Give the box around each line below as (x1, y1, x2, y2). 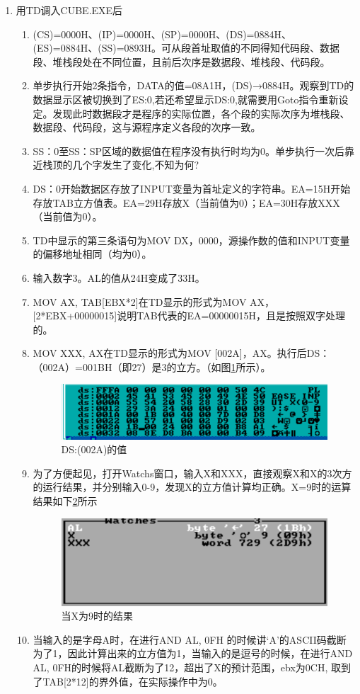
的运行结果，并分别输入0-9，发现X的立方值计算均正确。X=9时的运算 (33, 479, 352, 494)
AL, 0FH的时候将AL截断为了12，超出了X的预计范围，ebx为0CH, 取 (33, 659, 341, 674)
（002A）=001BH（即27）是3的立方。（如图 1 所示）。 (33, 359, 271, 374)
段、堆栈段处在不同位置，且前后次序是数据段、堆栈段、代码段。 (33, 54, 330, 69)
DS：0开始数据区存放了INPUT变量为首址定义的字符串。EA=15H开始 (33, 181, 351, 195)
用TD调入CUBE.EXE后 (16, 3, 123, 17)
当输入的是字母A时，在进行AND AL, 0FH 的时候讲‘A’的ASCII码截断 (33, 632, 347, 647)
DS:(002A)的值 (61, 442, 127, 457)
